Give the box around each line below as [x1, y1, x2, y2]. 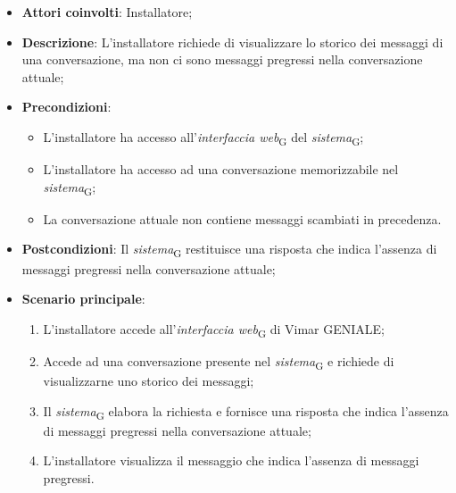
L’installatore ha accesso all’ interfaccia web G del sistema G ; [43, 127, 364, 148]
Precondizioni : [21, 97, 112, 116]
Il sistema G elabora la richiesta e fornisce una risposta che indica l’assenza [43, 401, 449, 422]
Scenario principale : [21, 289, 145, 308]
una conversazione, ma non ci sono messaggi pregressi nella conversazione [21, 50, 423, 69]
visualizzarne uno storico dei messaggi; [43, 371, 254, 389]
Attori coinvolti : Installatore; [21, 3, 193, 21]
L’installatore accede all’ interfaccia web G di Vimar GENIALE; [43, 319, 386, 340]
